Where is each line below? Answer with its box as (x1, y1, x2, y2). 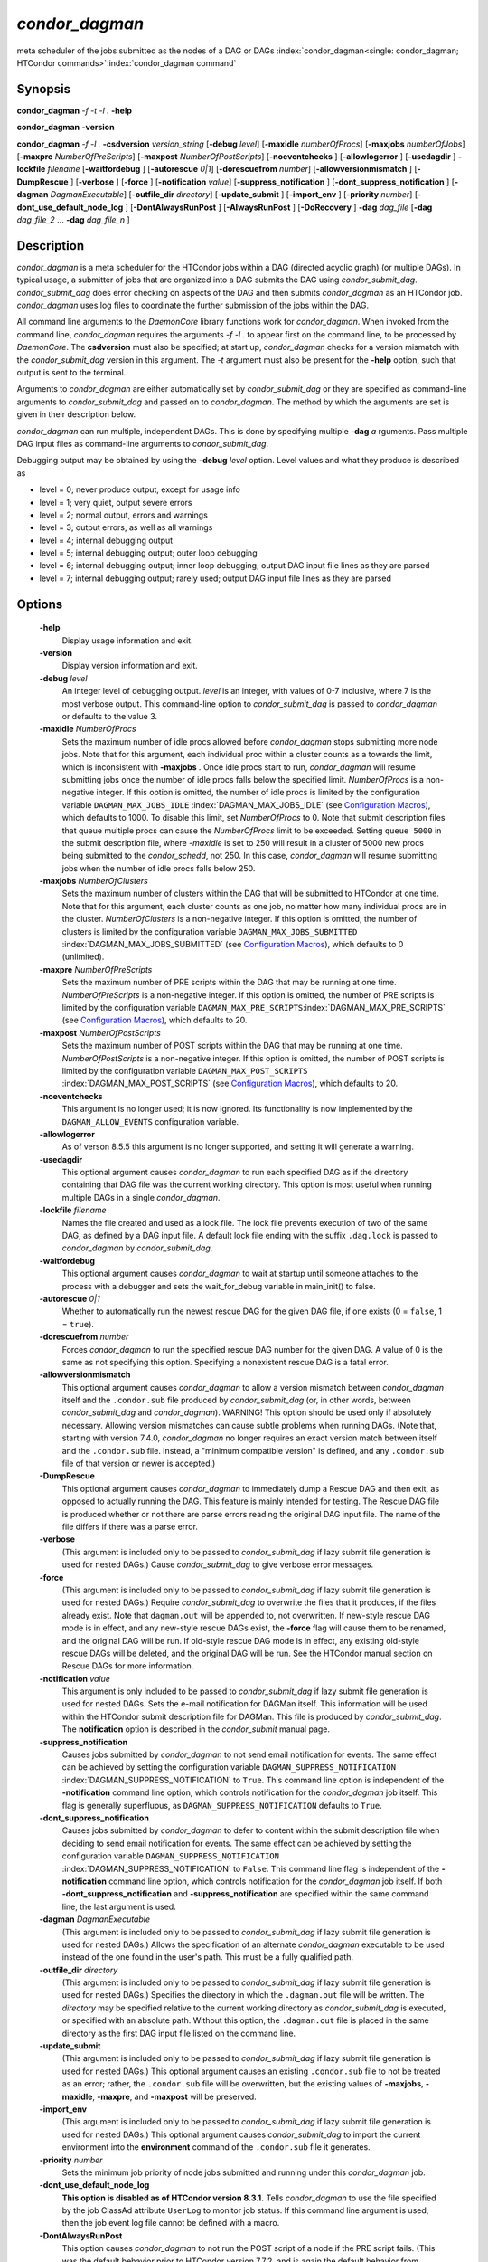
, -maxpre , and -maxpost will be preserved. (91, 2091, 257, 2102)
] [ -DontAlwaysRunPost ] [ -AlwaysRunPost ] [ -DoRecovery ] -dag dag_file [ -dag (125, 202, 433, 213)
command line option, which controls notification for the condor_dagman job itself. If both (108, 1876, 443, 1887)
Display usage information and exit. (61, 634, 193, 646)
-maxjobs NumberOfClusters (39, 876, 148, 887)
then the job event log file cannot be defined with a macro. (61, 2218, 280, 2229)
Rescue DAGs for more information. (61, 1660, 194, 1671)
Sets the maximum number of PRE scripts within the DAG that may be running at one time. (61, 977, 397, 988)
